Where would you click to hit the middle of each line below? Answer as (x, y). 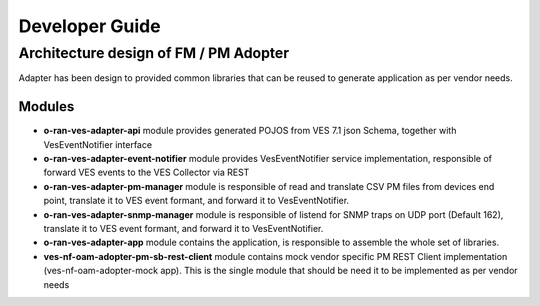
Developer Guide (89, 26)
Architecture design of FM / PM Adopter (154, 53)
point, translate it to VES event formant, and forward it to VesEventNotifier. (196, 201)
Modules (46, 106)
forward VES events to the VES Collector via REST (146, 172)
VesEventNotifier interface (98, 144)
